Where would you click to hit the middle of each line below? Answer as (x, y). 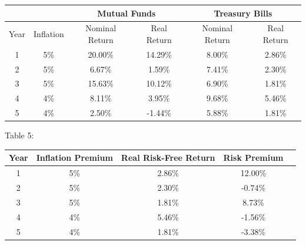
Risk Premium (253, 158)
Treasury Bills (243, 13)
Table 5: (19, 135)
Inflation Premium (74, 158)
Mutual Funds (127, 13)
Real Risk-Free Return (168, 158)
